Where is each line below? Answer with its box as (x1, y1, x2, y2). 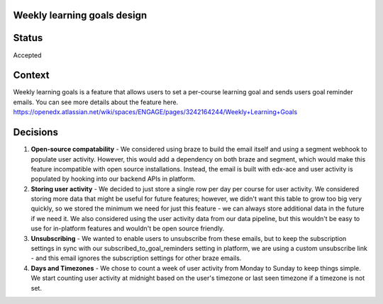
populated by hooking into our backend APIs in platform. (30, 174, 196, 184)
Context (13, 69, 50, 81)
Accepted (13, 50, 42, 60)
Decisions (13, 126, 58, 138)
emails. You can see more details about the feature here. (13, 98, 179, 106)
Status (13, 32, 43, 44)
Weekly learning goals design (13, 9, 148, 21)
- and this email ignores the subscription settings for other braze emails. (30, 254, 242, 262)
